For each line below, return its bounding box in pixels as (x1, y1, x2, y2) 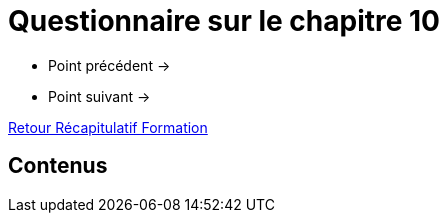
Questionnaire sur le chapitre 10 (8, 4, 440, 38)
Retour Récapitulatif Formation (8, 118, 208, 136)
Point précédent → (48, 56, 171, 74)
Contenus (8, 153, 108, 179)
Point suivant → (48, 87, 151, 105)
